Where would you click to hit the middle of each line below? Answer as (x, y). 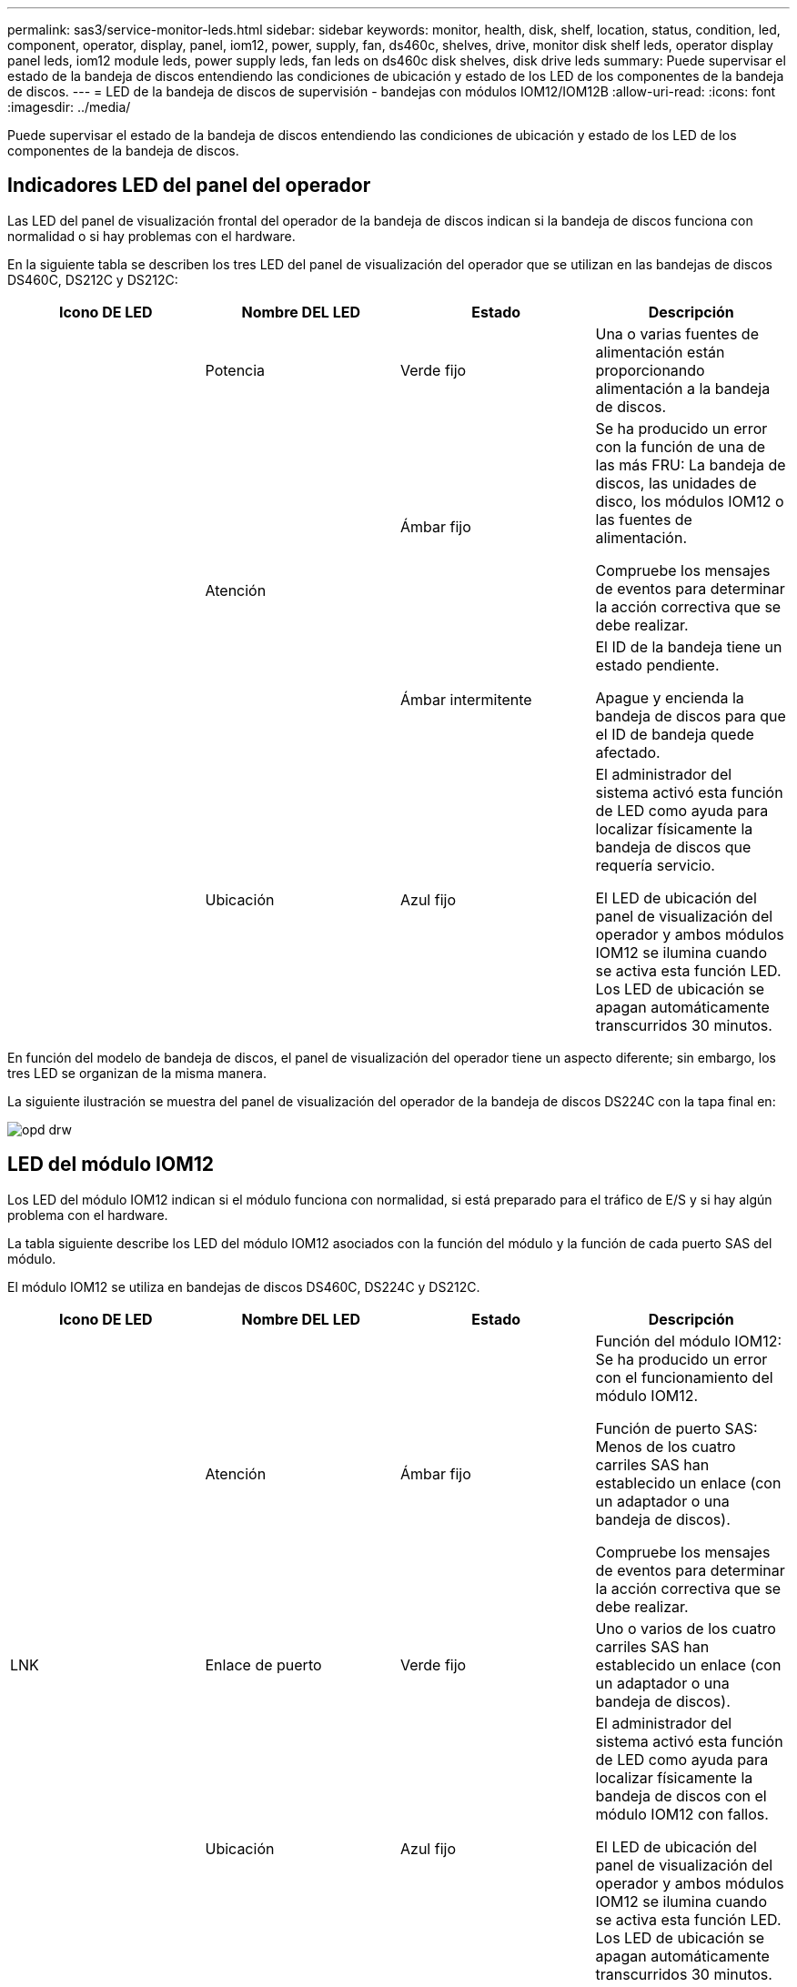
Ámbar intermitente (466, 699)
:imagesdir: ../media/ (69, 107)
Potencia (235, 370)
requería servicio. (655, 865)
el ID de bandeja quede (675, 734)
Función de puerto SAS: (676, 1428)
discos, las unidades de (676, 483)
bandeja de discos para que (691, 716)
